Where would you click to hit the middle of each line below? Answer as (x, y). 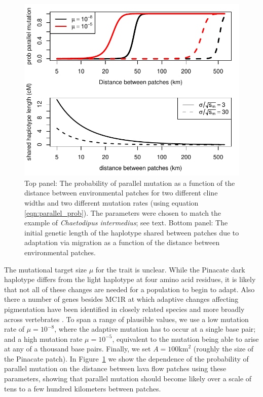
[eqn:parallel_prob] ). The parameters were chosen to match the (123, 212)
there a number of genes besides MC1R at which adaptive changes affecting (121, 299)
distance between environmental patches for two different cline (121, 193)
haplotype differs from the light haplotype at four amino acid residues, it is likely (130, 279)
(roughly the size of (223, 349)
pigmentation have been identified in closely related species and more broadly (124, 309)
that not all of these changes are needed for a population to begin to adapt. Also (129, 289)
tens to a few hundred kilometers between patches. (83, 388)
